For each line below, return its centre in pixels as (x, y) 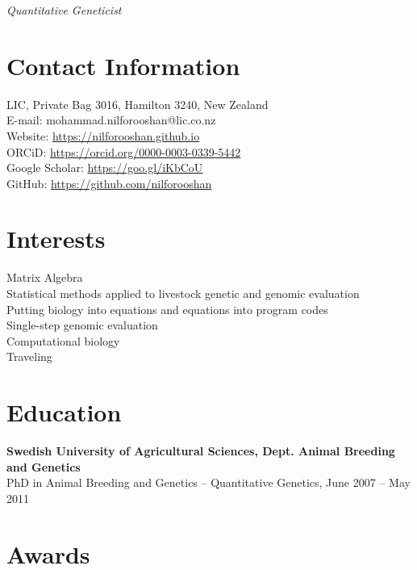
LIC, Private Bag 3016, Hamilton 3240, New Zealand (138, 104)
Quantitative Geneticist (64, 10)
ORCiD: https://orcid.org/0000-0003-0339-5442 (124, 151)
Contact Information (123, 65)
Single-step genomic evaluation (82, 325)
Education (64, 412)
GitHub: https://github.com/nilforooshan (109, 183)
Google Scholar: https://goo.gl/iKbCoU (105, 168)
